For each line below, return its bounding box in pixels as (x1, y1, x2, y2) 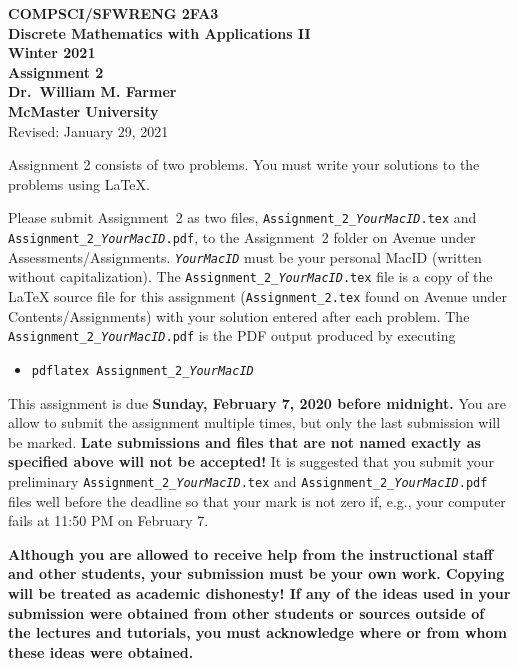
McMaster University (8, 100, 159, 121)
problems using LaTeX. (8, 173, 150, 194)
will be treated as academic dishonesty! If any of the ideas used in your (8, 582, 511, 603)
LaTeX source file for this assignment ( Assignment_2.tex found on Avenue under (8, 285, 508, 306)
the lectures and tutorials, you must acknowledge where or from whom (8, 622, 507, 643)
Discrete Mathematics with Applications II (8, 22, 311, 43)
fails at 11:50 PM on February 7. (8, 510, 209, 531)
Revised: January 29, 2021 (8, 120, 169, 141)
